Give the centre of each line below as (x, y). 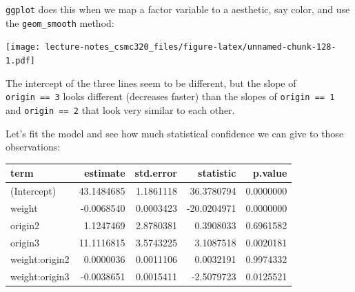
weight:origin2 (40, 259)
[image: (23, 47)
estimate (105, 173)
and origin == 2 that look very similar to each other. (120, 109)
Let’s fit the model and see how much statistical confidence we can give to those (175, 133)
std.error (156, 173)
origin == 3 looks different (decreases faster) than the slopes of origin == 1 (170, 96)
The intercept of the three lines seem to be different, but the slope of (151, 82)
